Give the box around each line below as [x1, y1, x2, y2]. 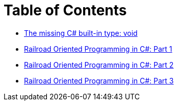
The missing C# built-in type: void [24, 28, 138, 37]
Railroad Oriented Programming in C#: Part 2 [24, 60, 174, 69]
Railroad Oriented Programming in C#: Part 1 [24, 44, 172, 53]
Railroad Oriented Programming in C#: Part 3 [24, 76, 174, 85]
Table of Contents [4, 2, 127, 19]
